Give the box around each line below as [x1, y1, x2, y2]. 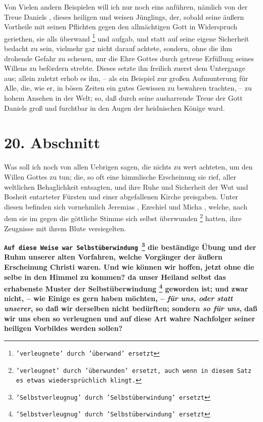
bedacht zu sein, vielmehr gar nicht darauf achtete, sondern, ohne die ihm [4, 43, 233, 54]
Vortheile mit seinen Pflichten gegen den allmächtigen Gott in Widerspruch [4, 21, 238, 32]
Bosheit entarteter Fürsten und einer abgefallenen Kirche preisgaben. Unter [4, 191, 238, 202]
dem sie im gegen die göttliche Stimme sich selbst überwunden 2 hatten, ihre [4, 212, 242, 223]
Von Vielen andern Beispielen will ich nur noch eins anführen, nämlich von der [4, 2, 248, 12]
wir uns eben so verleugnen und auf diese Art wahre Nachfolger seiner [4, 313, 255, 323]
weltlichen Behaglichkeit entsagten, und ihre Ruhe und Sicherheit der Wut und [4, 181, 248, 192]
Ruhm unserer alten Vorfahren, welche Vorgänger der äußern [4, 251, 223, 262]
